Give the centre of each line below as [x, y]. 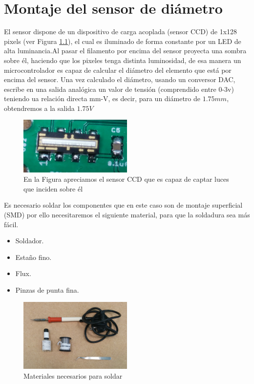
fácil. [11, 224]
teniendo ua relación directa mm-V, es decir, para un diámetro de [102, 98]
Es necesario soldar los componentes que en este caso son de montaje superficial [123, 205]
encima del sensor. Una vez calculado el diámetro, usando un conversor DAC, [120, 79]
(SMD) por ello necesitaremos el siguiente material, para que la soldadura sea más [127, 214]
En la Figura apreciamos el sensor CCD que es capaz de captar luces [126, 179]
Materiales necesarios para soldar [73, 375]
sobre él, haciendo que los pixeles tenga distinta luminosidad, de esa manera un [123, 60]
